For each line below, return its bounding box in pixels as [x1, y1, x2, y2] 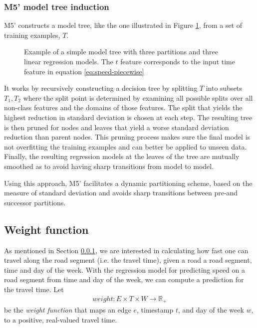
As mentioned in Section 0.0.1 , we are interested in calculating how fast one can [4, 245, 249, 255]
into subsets [206, 83, 242, 93]
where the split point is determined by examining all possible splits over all [23, 92, 253, 103]
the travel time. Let [4, 284, 64, 294]
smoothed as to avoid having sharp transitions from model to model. [4, 161, 214, 171]
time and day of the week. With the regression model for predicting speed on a [4, 264, 245, 275]
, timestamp [137, 304, 174, 315]
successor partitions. [4, 197, 66, 207]
